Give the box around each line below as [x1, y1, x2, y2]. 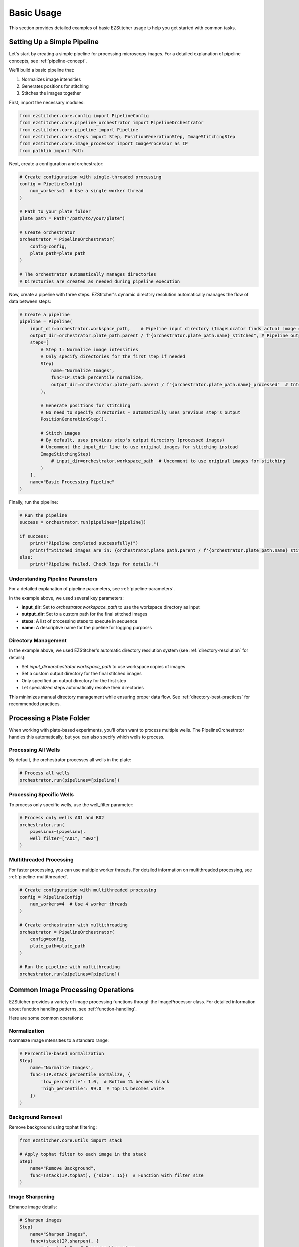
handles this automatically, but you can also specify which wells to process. [9, 734, 165, 740]
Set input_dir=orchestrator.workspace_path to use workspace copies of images [21, 664, 186, 669]
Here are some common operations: [9, 1015, 83, 1021]
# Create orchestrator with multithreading [19, 922, 128, 928]
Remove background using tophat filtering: [9, 1124, 97, 1130]
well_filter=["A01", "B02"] [30, 835, 99, 841]
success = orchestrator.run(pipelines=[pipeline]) [19, 519, 147, 525]
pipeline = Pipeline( [19, 319, 73, 324]
